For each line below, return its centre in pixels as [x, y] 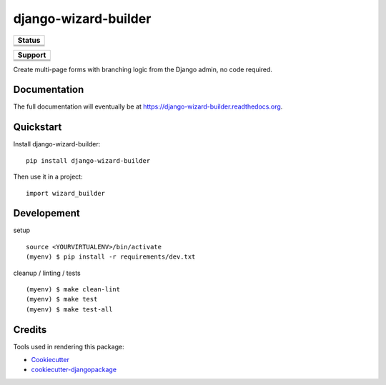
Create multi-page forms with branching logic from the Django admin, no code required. [143, 69]
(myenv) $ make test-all [69, 309]
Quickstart [38, 127]
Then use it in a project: [48, 177]
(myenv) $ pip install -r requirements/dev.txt [111, 257]
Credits [30, 330]
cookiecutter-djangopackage [74, 370]
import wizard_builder [66, 193]
